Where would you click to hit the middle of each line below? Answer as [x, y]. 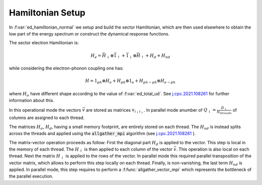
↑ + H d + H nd [156, 56]
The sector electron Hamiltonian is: [44, 43]
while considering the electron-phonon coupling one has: [66, 68]
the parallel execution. [31, 176]
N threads [224, 112]
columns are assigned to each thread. [47, 118]
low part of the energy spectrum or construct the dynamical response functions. [89, 34]
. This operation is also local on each [213, 149]
